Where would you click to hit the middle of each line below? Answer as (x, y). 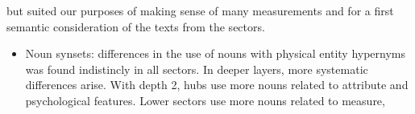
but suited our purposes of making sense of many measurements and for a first (200, 10)
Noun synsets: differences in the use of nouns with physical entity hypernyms (216, 53)
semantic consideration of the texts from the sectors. (136, 26)
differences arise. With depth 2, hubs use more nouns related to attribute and (217, 85)
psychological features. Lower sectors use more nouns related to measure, (205, 100)
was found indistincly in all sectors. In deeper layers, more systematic (197, 69)
